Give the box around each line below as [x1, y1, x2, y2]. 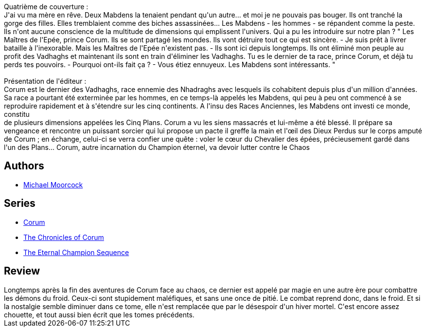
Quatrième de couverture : [4, 2, 89, 11]
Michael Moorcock [23, 180, 83, 189]
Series [4, 197, 35, 210]
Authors [4, 160, 44, 172]
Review [4, 265, 40, 277]
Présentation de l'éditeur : [4, 77, 87, 85]
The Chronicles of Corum [23, 233, 104, 241]
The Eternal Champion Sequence [23, 248, 129, 257]
